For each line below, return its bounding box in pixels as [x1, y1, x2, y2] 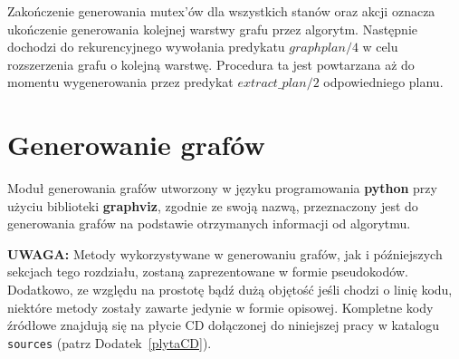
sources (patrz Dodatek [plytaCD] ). [7, 333, 212, 352]
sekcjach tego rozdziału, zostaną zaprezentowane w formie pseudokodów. [7, 262, 408, 281]
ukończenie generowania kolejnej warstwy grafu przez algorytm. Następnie [7, 19, 417, 38]
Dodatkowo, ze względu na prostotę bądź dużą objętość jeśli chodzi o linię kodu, [7, 280, 453, 299]
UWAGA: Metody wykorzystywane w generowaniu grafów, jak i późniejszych [7, 244, 443, 263]
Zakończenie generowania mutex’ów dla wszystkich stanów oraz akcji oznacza [7, 2, 435, 20]
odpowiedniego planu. [323, 73, 444, 92]
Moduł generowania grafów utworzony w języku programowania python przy [7, 179, 437, 198]
